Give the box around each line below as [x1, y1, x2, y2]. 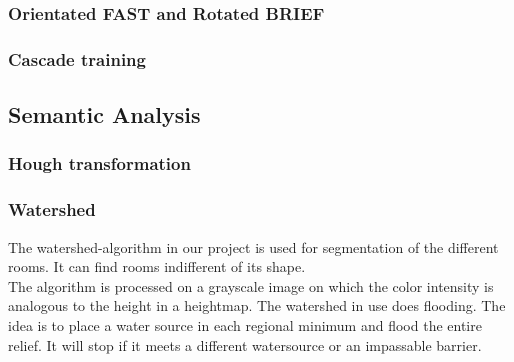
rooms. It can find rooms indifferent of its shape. [8, 256, 306, 277]
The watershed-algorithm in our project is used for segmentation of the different [8, 236, 499, 257]
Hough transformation [8, 151, 191, 176]
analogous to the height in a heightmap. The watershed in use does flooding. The [8, 295, 506, 316]
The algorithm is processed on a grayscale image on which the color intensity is [8, 275, 494, 296]
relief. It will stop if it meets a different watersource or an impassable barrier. [8, 334, 482, 355]
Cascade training [8, 46, 146, 71]
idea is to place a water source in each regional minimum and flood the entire [8, 314, 482, 335]
